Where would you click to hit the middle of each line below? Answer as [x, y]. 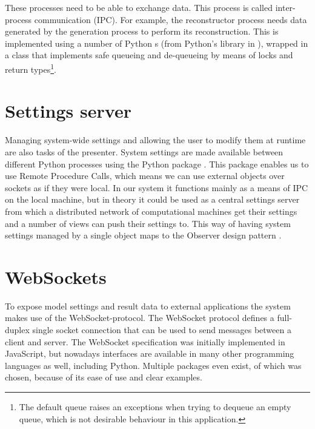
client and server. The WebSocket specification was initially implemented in [145, 341]
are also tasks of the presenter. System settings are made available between [144, 151]
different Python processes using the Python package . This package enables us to [157, 164]
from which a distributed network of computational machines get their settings [151, 211]
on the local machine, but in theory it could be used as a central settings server [152, 199]
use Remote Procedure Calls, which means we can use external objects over [145, 176]
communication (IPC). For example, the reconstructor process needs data [171, 19]
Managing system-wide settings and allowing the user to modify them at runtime [155, 140]
